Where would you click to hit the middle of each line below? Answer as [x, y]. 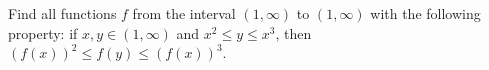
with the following [425, 13]
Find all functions [62, 13]
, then [293, 32]
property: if [43, 32]
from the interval [184, 13]
